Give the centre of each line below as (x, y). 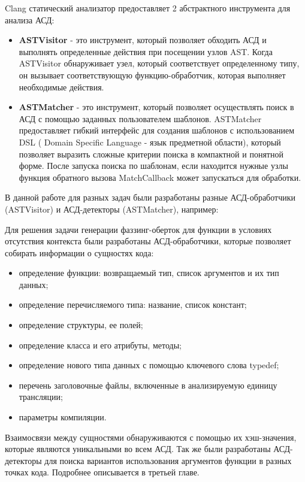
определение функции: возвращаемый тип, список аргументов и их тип (149, 273)
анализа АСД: (30, 19)
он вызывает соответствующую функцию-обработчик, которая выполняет (152, 75)
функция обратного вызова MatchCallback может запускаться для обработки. (160, 177)
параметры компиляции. (63, 417)
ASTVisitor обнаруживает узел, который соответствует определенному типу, (159, 63)
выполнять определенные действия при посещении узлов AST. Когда (146, 51)
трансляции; (41, 397)
